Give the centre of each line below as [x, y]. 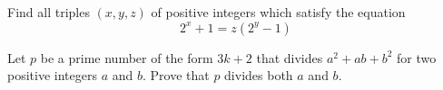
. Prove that [176, 75]
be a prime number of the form [127, 57]
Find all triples [49, 12]
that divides [290, 57]
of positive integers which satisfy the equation [278, 12]
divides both [259, 75]
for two [417, 57]
